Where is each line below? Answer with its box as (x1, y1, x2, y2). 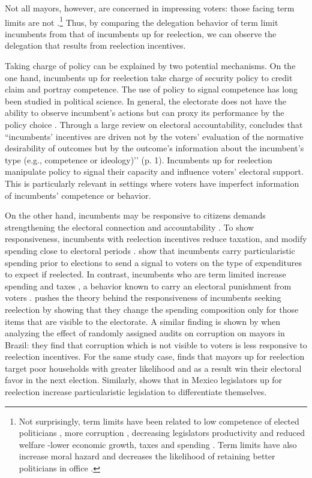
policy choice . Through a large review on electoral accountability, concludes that (5, 118, 303, 130)
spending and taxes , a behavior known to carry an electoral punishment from (5, 279, 292, 292)
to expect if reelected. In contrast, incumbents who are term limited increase (5, 268, 286, 280)
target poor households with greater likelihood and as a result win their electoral (5, 362, 302, 374)
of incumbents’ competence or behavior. (5, 189, 151, 201)
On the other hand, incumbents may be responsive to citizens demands (5, 209, 266, 222)
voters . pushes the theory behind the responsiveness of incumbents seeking (5, 291, 281, 304)
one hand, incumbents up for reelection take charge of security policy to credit (5, 71, 293, 83)
